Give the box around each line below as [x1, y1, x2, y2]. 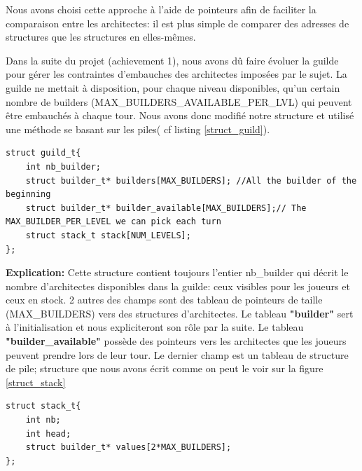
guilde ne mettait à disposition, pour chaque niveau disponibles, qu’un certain [6, 80, 340, 95]
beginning [6, 189, 51, 200]
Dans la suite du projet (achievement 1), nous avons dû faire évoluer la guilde [6, 53, 339, 67]
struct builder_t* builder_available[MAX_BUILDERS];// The [25, 203, 307, 213]
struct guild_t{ [6, 148, 81, 158]
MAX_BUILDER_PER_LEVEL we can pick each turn [6, 217, 221, 227]
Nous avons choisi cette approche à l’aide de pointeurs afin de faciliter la [6, 2, 316, 16]
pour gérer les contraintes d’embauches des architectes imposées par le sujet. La [6, 67, 347, 81]
